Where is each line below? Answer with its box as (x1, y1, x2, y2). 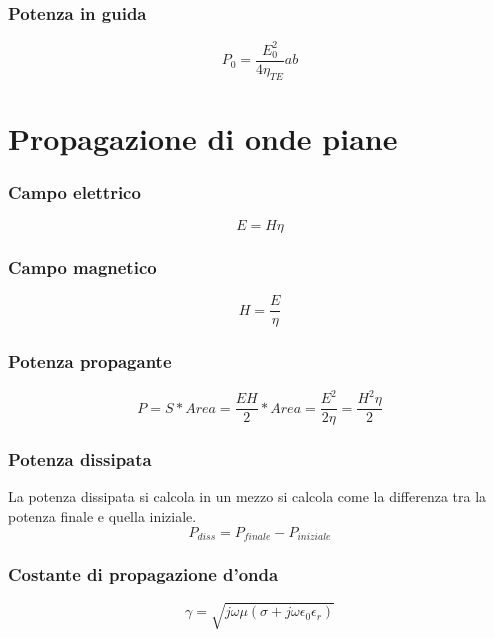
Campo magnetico (8, 255, 157, 280)
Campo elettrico (8, 179, 141, 204)
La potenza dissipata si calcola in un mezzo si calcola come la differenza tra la (8, 486, 487, 507)
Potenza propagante (8, 349, 172, 374)
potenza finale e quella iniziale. (8, 506, 197, 527)
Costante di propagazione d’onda (8, 562, 279, 587)
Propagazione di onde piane (8, 117, 398, 158)
